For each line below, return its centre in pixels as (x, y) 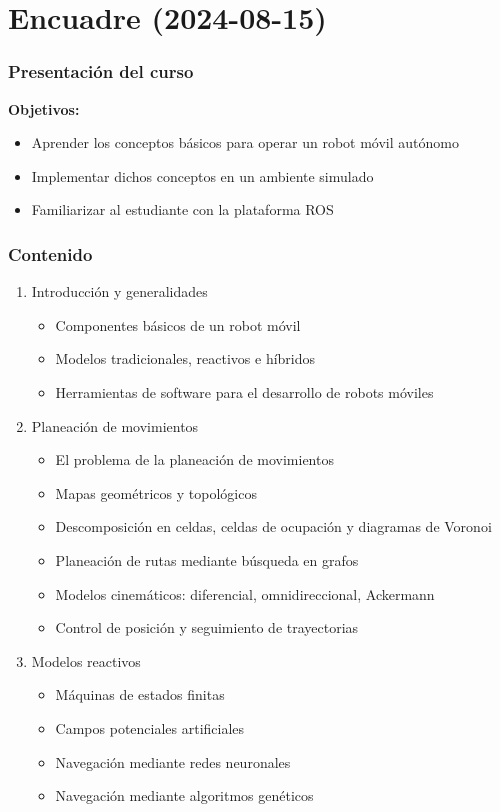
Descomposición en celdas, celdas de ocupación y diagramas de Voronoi (273, 526)
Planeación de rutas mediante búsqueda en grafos (207, 559)
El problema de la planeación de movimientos (194, 459)
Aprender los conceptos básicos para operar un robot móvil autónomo (245, 142)
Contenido (50, 253)
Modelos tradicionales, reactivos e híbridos (185, 358)
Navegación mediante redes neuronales (173, 761)
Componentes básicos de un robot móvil (178, 324)
